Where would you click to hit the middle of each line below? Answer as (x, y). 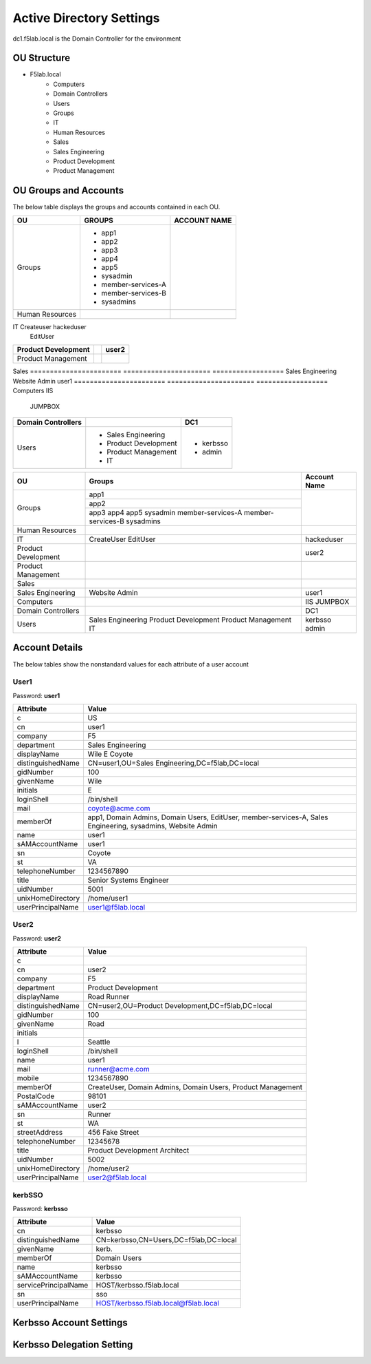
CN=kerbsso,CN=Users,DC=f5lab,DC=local (166, 1240)
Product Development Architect (138, 1151)
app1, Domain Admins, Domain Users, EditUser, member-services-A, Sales (208, 817)
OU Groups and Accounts (68, 190)
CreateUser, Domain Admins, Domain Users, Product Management (195, 1087)
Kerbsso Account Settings (70, 1322)
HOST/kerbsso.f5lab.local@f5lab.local (158, 1303)
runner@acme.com (119, 1069)
